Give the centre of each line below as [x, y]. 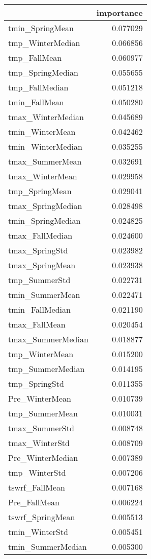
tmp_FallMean [35, 57]
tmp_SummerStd [39, 280]
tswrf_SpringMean [42, 517]
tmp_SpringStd [36, 383]
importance [119, 13]
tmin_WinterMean [42, 132]
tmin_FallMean [36, 102]
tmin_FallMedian [39, 309]
